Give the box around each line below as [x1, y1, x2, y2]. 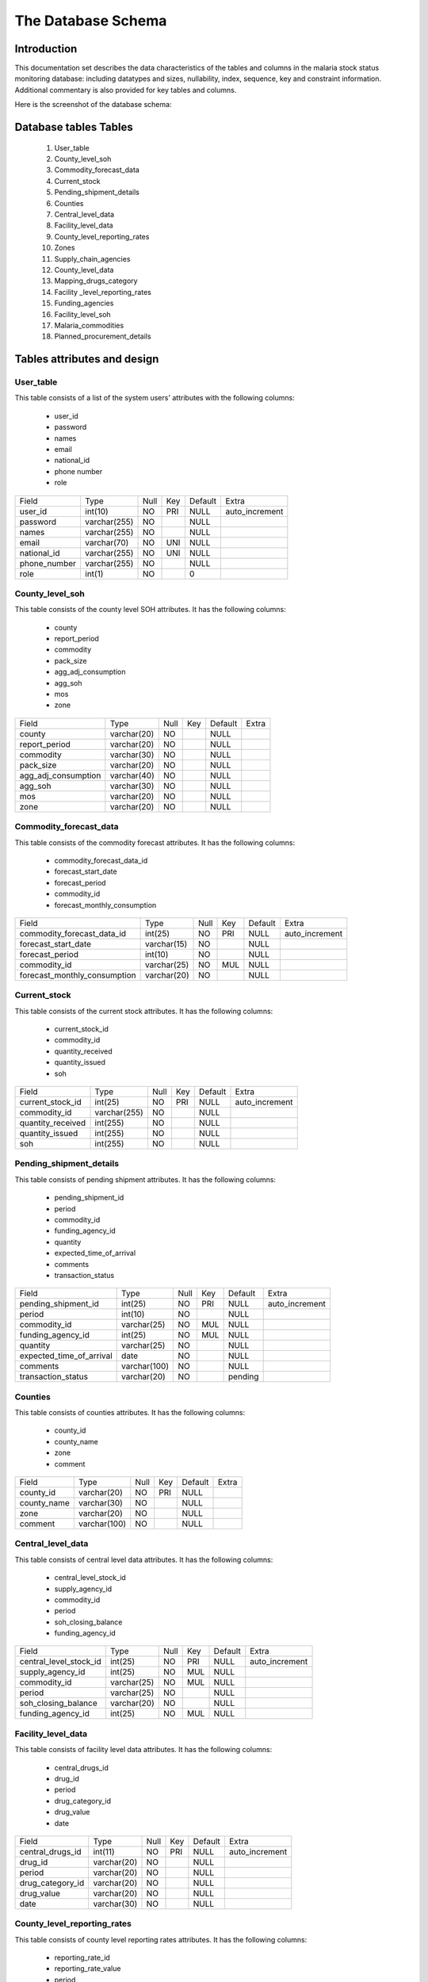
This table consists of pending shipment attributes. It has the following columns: [14, 1174, 277, 1184]
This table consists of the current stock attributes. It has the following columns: [14, 1006, 273, 1016]
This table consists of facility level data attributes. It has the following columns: [14, 1745, 273, 1754]
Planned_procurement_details [54, 331, 151, 341]
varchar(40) [109, 770, 155, 781]
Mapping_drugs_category [54, 276, 138, 285]
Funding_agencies [54, 298, 114, 308]
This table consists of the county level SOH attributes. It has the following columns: [14, 605, 286, 614]
